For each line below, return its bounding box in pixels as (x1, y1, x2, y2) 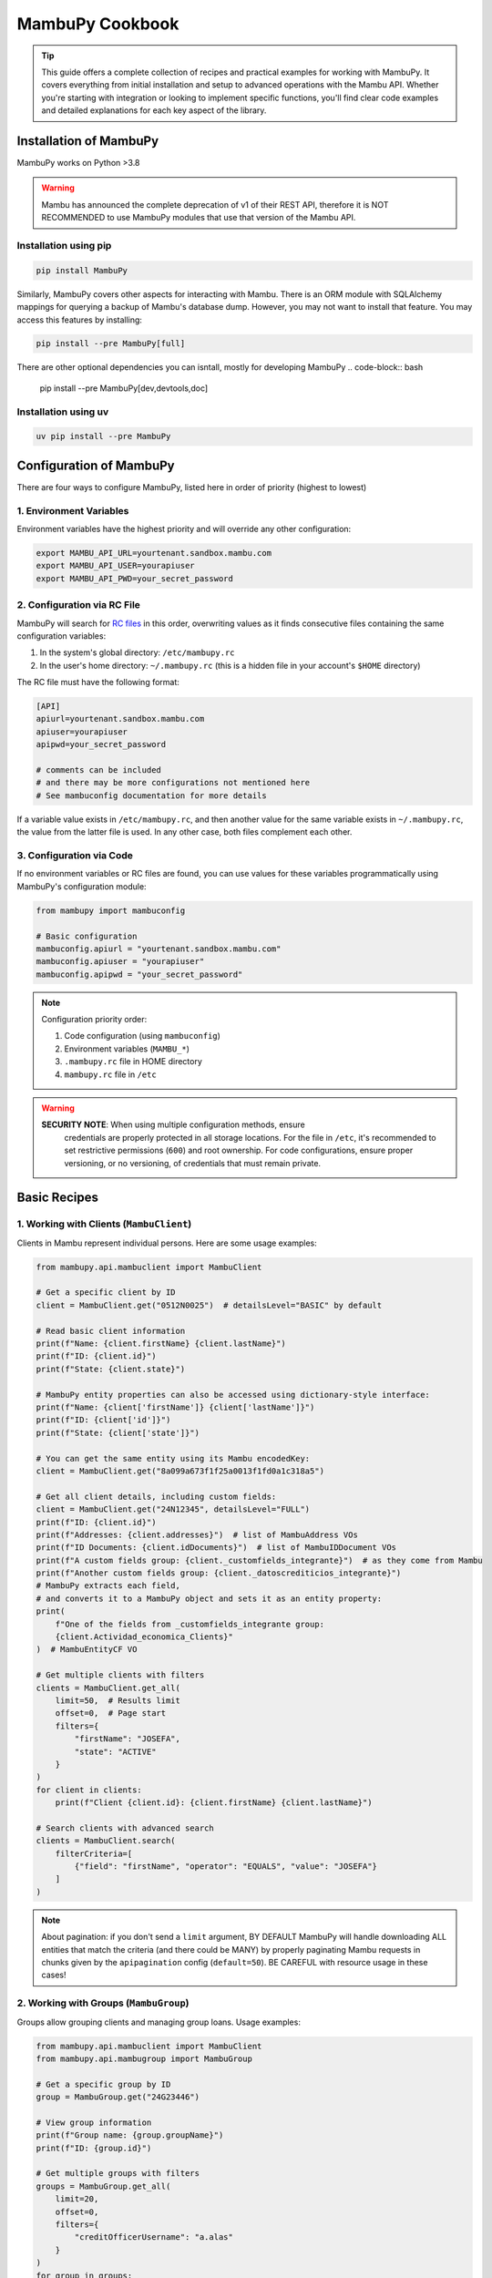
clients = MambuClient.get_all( (36, 1682, 181, 1693)
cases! (41, 1969, 67, 1981)
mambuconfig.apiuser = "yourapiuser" (36, 957, 205, 967)
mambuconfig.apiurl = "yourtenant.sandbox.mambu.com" (36, 943, 282, 954)
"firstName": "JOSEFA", (74, 1734, 181, 1744)
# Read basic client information (36, 1326, 186, 1336)
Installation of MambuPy (16, 133, 159, 149)
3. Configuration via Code (16, 848, 134, 861)
